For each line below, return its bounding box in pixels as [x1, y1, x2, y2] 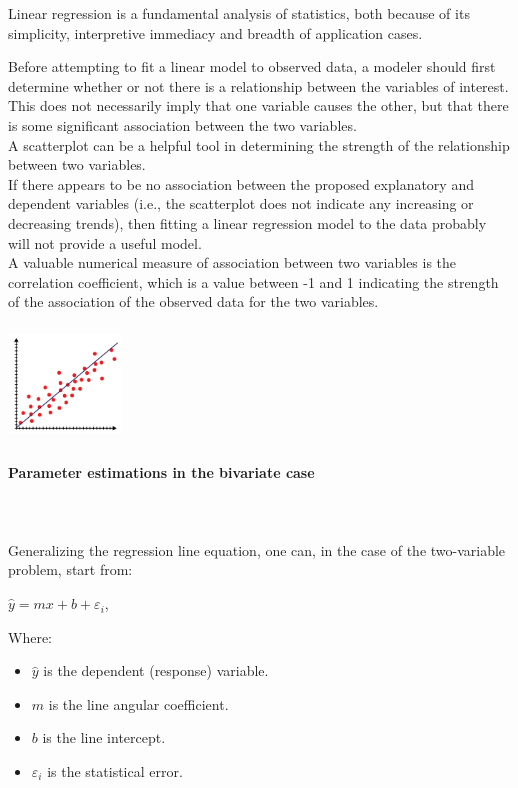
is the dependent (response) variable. [43, 660, 269, 681]
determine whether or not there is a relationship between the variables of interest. [8, 75, 509, 96]
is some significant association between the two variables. [8, 114, 357, 135]
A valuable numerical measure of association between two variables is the [8, 252, 457, 273]
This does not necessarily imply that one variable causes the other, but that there [8, 95, 509, 116]
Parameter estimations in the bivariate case [8, 462, 315, 483]
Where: [8, 626, 52, 647]
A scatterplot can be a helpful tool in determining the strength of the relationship [8, 134, 510, 155]
